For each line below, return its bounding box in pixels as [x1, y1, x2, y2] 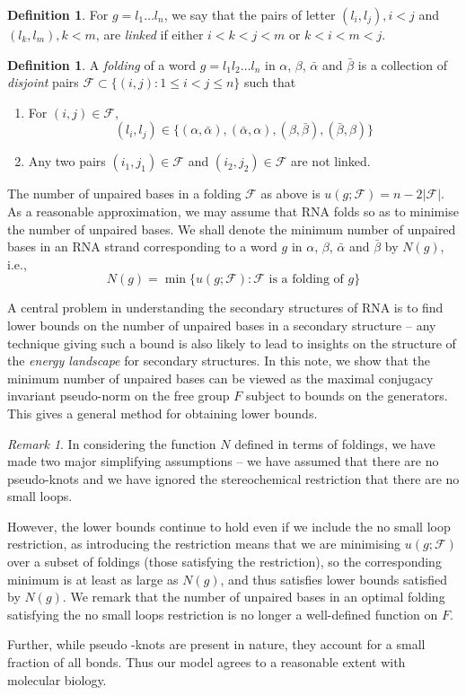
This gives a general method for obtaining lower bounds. [7, 403, 318, 422]
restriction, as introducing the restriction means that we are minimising [7, 534, 401, 553]
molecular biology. [7, 670, 107, 689]
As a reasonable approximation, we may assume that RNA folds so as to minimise [7, 201, 459, 220]
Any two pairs [28, 152, 106, 171]
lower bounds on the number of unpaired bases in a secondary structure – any [7, 315, 436, 334]
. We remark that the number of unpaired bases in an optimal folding [62, 587, 445, 606]
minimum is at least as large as [7, 569, 179, 588]
